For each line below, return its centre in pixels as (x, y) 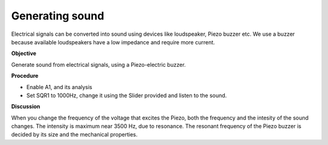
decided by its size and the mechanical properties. (74, 135)
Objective (24, 53)
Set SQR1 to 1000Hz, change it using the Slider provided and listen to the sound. (127, 95)
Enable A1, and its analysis (59, 87)
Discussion (26, 107)
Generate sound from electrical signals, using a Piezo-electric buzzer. (99, 64)
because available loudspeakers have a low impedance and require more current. (113, 42)
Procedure (25, 76)
